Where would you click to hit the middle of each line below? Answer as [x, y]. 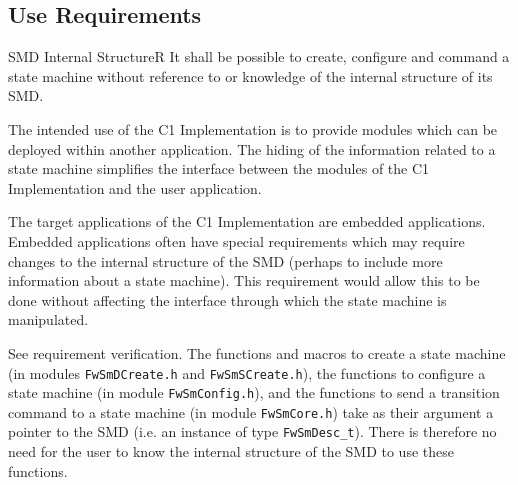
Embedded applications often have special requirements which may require [236, 240]
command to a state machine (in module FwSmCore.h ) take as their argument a [251, 411]
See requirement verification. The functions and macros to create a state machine [257, 352]
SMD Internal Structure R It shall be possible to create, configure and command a [259, 56]
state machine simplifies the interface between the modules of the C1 [219, 168]
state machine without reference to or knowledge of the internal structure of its [250, 75]
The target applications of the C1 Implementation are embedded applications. [247, 221]
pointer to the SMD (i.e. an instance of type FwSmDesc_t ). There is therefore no [252, 431]
